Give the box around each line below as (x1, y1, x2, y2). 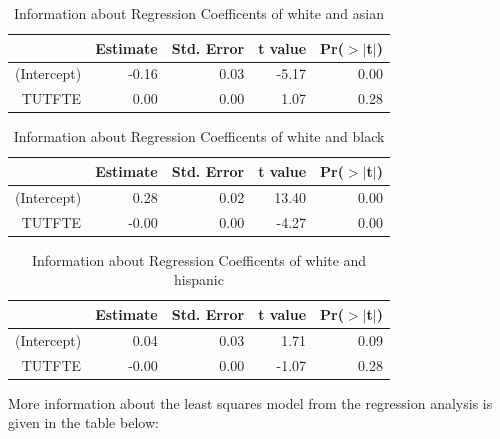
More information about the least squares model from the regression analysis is (8, 392, 493, 413)
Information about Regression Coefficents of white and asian (13, 3, 384, 23)
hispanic (174, 269, 224, 290)
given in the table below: (8, 412, 159, 433)
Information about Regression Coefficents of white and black (13, 126, 385, 147)
